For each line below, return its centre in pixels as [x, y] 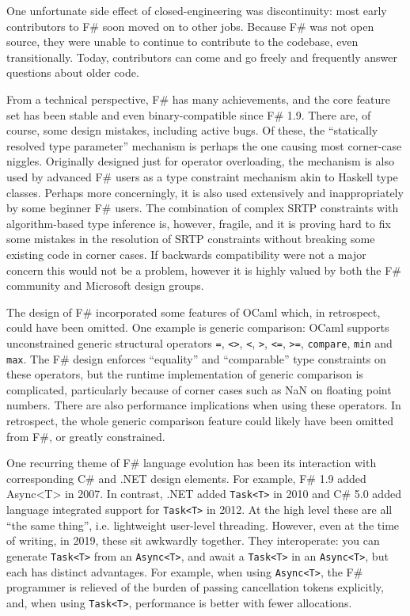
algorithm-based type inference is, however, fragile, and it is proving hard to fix [199, 223]
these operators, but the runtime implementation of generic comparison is [185, 374]
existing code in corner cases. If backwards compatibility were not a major [186, 254]
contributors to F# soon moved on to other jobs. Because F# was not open [190, 26]
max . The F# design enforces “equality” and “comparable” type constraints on [196, 358]
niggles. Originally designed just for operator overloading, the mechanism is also [200, 161]
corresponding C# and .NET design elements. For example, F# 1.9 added [186, 478]
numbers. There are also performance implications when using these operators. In [204, 405]
